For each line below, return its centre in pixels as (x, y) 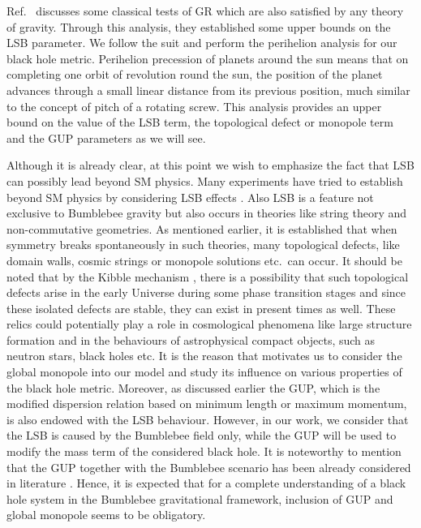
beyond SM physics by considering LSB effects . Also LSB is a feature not (190, 197)
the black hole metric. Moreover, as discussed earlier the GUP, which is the (193, 387)
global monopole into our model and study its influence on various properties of (204, 372)
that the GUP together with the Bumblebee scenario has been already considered (209, 467)
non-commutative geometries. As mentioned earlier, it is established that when (202, 228)
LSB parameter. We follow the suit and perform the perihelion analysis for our (202, 43)
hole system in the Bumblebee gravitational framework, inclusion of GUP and (200, 498)
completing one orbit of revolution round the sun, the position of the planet (195, 74)
